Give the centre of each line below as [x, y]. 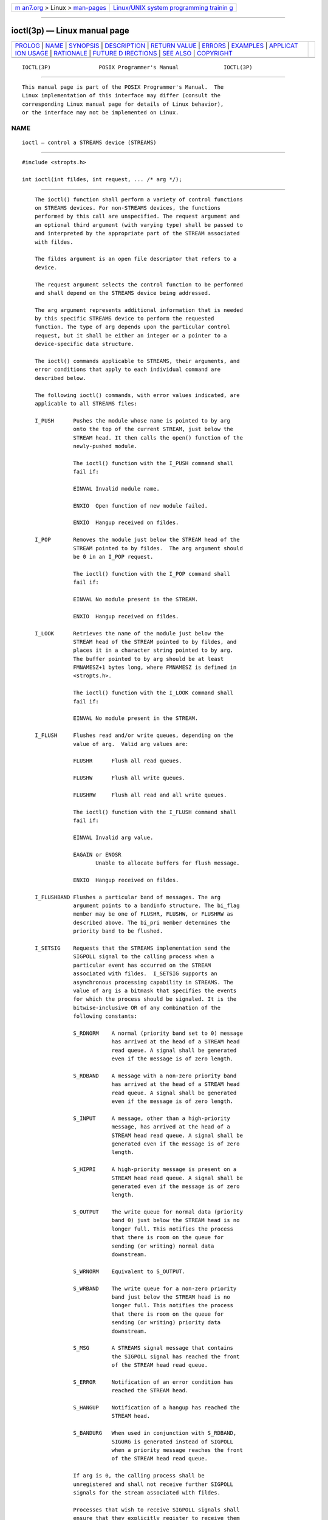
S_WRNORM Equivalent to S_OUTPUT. [129, 1271]
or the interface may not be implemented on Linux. [101, 113]
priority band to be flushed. [118, 931]
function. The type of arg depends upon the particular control [132, 327]
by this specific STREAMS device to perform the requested [124, 319]
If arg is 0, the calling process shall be [139, 1476]
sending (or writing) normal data [163, 1246]
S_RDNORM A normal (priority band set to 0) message [158, 1033]
